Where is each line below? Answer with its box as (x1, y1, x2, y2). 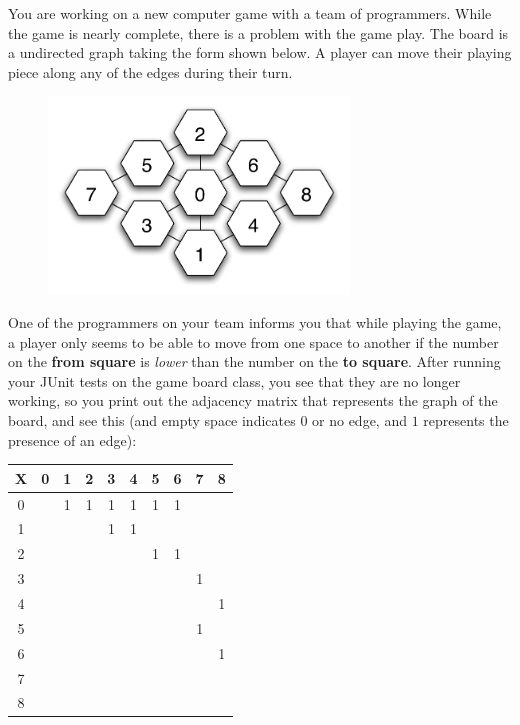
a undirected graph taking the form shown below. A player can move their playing (8, 42, 512, 63)
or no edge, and (312, 410, 407, 431)
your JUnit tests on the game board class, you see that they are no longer (8, 370, 461, 391)
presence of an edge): (8, 429, 137, 450)
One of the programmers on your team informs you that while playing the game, (8, 312, 502, 333)
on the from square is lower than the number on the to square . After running (8, 351, 501, 372)
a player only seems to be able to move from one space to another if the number (8, 331, 499, 352)
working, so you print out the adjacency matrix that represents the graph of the (8, 390, 498, 411)
